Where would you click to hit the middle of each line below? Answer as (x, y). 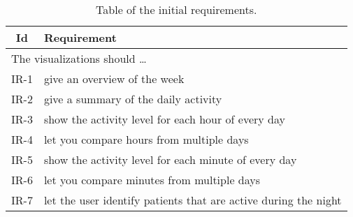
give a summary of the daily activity (133, 99)
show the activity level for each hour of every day (164, 119)
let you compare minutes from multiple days (152, 180)
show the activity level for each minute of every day (170, 159)
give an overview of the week (114, 78)
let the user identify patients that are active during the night (193, 200)
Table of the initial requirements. (176, 9)
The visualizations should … (79, 58)
